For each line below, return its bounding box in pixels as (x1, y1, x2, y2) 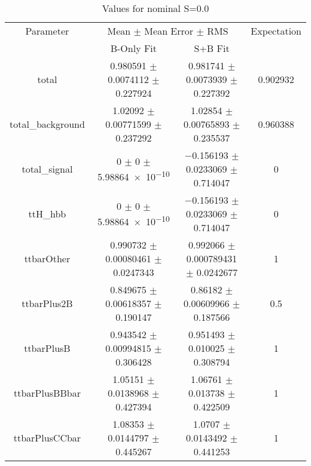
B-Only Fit (110, 41, 157, 55)
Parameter (25, 24, 69, 38)
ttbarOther (24, 252, 71, 265)
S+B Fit (194, 41, 230, 55)
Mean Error (144, 24, 194, 38)
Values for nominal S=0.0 (102, 1, 209, 15)
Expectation (251, 24, 301, 38)
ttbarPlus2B (22, 296, 73, 310)
